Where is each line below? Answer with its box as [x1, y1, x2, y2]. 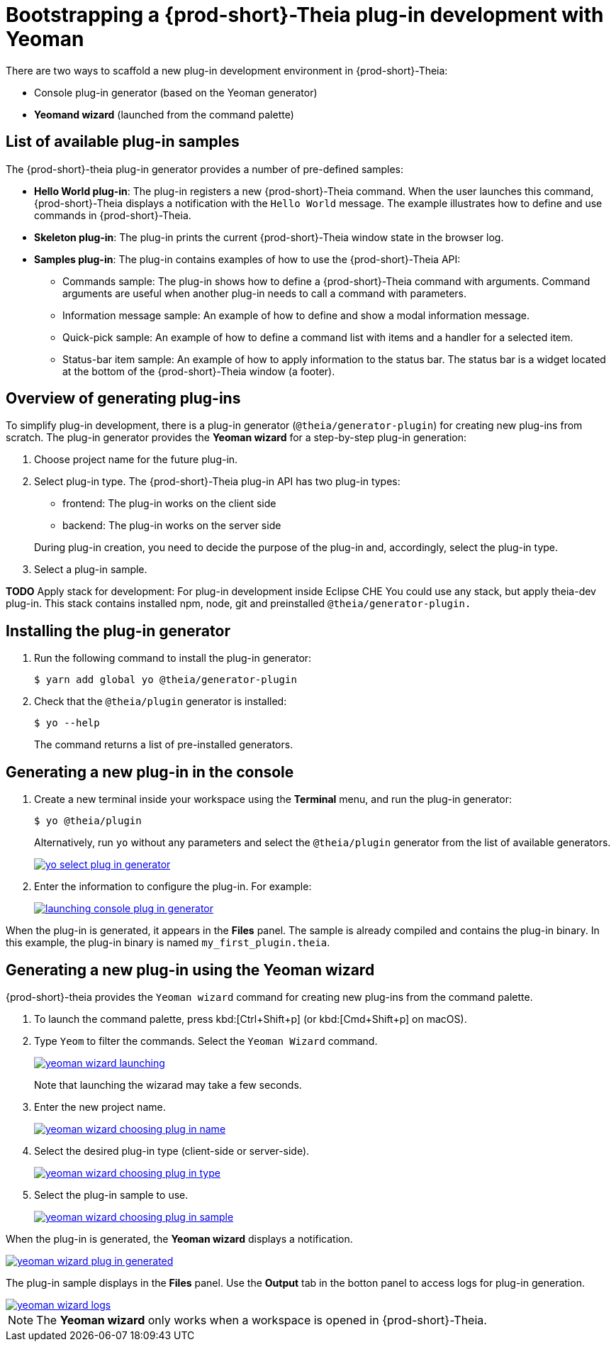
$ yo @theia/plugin [34, 815, 142, 827]
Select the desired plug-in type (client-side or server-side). [34, 1144, 310, 1157]
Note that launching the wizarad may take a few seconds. [34, 1078, 302, 1091]
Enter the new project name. [34, 1100, 166, 1113]
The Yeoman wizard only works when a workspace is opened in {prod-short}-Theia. [36, 1312, 487, 1327]
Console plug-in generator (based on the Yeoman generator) [34, 86, 318, 99]
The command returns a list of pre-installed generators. [34, 738, 293, 751]
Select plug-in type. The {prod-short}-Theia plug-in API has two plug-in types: [34, 475, 401, 488]
